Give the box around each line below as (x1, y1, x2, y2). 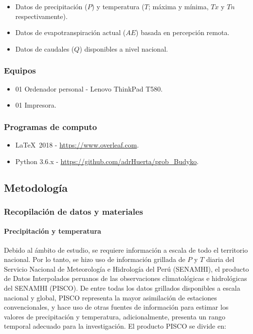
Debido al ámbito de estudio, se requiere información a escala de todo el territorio (4, 244, 248, 255)
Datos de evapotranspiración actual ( (15, 27, 126, 37)
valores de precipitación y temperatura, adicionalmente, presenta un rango (4, 311, 226, 321)
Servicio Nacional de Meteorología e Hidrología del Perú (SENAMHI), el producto (4, 263, 249, 274)
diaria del (206, 254, 235, 264)
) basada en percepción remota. (136, 27, 230, 37)
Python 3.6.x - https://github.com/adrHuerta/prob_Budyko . (15, 156, 199, 166)
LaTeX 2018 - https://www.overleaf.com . (15, 140, 139, 149)
